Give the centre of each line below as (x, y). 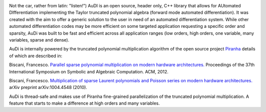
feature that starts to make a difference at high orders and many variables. (84, 103)
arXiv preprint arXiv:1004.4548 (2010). (48, 88)
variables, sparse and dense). (39, 40)
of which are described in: (36, 56)
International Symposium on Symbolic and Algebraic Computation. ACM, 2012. (89, 71)
